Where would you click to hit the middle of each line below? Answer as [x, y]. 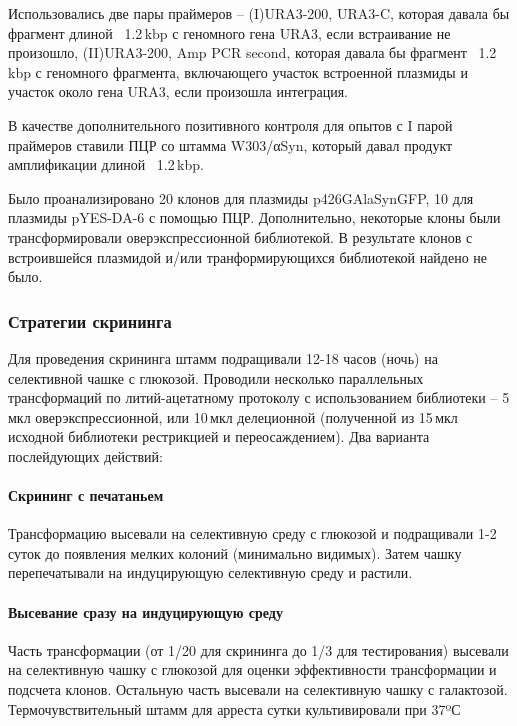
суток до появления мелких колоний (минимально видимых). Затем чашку [235, 552]
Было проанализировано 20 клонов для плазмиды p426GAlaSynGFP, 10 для [241, 197]
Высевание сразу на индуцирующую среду [145, 611]
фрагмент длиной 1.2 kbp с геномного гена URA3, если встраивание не [229, 32]
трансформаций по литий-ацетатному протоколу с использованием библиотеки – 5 [259, 397]
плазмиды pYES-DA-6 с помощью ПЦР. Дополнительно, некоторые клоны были [254, 217]
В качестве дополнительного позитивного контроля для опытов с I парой [230, 124]
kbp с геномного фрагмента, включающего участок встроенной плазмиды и [238, 71]
